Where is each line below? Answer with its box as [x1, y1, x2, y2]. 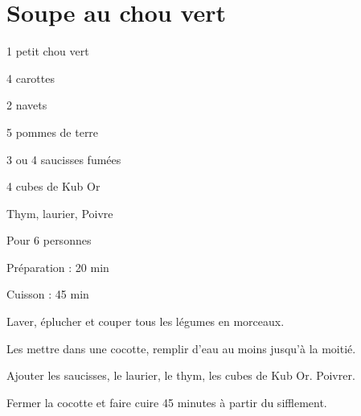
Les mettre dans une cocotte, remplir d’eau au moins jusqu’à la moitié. [6, 340, 356, 356]
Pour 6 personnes [6, 232, 92, 249]
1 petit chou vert [6, 43, 89, 60]
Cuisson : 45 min [6, 286, 89, 303]
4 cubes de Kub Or [6, 178, 101, 195]
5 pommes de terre [6, 123, 99, 140]
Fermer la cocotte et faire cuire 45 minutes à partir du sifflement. [6, 393, 327, 410]
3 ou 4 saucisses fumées [6, 150, 121, 167]
